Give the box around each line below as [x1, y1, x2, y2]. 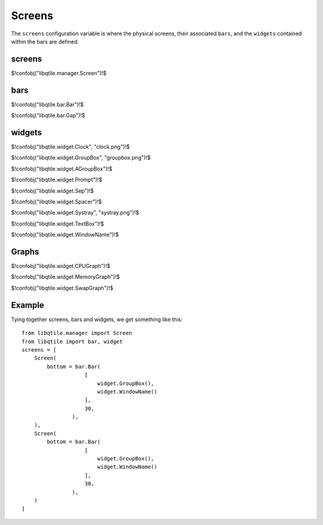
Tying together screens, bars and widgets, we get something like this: [11, 316, 182, 323]
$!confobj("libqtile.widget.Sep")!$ [11, 187, 94, 194]
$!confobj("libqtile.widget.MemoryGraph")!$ [11, 273, 120, 280]
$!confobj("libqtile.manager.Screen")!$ [11, 69, 107, 77]
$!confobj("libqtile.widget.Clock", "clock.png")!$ [11, 144, 130, 151]
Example [11, 300, 44, 310]
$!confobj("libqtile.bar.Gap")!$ [11, 112, 86, 119]
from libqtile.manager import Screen [22, 329, 133, 337]
